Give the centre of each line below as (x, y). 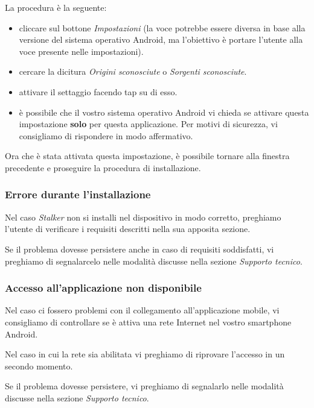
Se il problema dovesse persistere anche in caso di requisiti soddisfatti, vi (139, 249)
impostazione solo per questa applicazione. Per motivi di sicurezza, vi (148, 124)
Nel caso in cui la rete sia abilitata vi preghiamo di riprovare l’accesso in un (145, 354)
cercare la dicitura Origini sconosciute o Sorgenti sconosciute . (133, 71)
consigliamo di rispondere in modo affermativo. (106, 135)
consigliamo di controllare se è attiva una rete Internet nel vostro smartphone (148, 322)
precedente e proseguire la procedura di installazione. (103, 167)
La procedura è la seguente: (56, 7)
